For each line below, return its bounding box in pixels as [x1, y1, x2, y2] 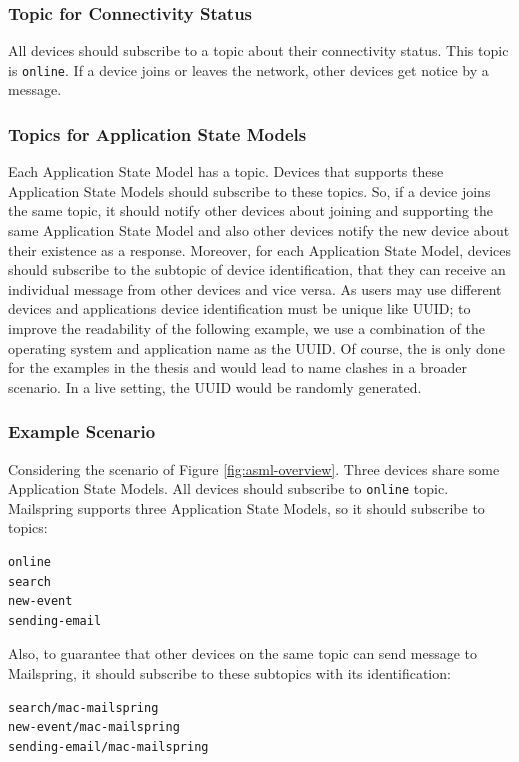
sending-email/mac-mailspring [8, 739, 209, 754]
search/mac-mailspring [8, 700, 159, 715]
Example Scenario [8, 419, 156, 444]
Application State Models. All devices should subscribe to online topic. [8, 478, 449, 499]
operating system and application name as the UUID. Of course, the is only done [8, 337, 505, 358]
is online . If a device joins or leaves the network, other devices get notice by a [8, 59, 489, 80]
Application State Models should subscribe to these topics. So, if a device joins [8, 180, 491, 201]
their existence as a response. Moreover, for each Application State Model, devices [8, 239, 511, 260]
